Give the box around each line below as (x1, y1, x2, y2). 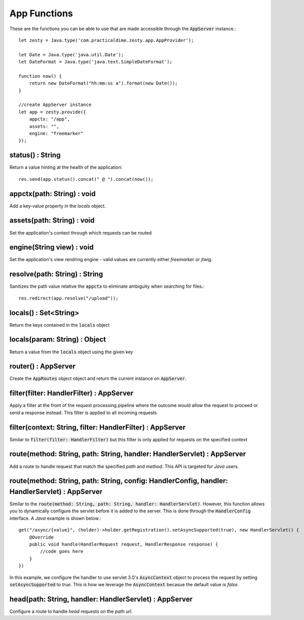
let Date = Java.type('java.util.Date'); (18, 52, 124, 57)
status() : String (9, 151, 61, 160)
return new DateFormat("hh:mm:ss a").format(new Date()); (29, 80, 178, 87)
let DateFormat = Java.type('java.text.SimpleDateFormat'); (18, 59, 172, 65)
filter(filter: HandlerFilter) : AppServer (9, 389, 134, 398)
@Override (29, 534, 54, 540)
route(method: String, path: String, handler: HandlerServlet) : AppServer (9, 450, 246, 458)
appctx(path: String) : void (9, 189, 96, 198)
